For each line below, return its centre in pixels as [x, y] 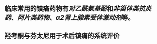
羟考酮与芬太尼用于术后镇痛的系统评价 [62, 36]
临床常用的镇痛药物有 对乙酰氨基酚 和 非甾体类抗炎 [78, 9]
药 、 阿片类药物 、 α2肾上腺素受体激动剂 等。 [70, 18]
